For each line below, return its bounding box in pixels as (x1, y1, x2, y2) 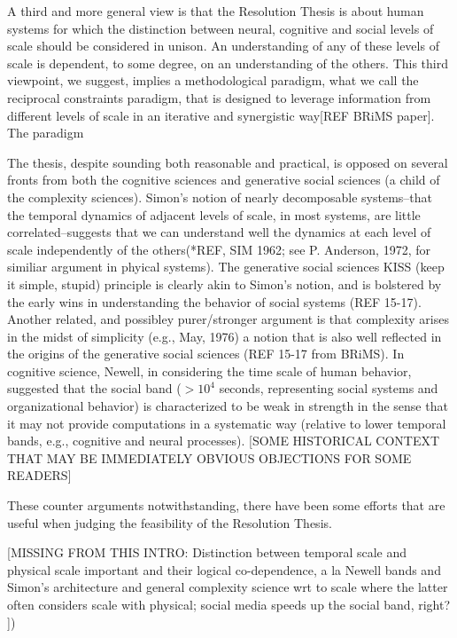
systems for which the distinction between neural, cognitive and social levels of (7, 19, 434, 37)
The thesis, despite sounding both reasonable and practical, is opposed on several (7, 153, 448, 171)
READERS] (7, 466, 72, 484)
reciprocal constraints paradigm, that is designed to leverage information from (7, 88, 431, 106)
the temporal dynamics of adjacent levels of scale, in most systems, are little (7, 205, 421, 224)
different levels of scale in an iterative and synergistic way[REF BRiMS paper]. (7, 106, 435, 124)
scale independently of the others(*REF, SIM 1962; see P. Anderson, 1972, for (7, 240, 431, 258)
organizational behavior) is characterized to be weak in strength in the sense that (7, 397, 448, 415)
